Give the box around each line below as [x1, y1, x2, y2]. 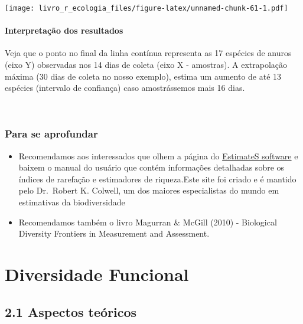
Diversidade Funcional [5, 261, 189, 286]
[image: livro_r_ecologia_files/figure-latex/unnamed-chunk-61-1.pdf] [5, 4, 288, 12]
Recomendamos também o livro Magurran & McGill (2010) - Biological [18, 215, 277, 228]
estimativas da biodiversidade [18, 196, 125, 208]
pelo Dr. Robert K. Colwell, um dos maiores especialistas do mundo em [18, 184, 279, 197]
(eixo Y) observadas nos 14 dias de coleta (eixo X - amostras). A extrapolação [5, 58, 288, 71]
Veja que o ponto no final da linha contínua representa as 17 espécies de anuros [5, 47, 292, 59]
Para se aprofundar [5, 126, 98, 141]
